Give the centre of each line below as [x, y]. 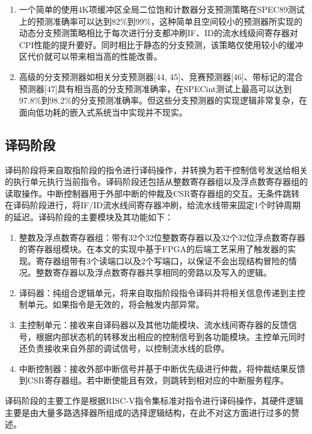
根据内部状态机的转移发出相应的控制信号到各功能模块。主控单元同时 [170, 336]
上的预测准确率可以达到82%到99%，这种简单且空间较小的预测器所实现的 [161, 21]
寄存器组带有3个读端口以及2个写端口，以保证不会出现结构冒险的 [162, 260]
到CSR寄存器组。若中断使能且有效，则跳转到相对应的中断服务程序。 [154, 380]
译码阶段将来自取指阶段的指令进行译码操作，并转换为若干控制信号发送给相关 [156, 169]
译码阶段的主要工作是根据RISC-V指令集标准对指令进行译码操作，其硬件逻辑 [154, 401]
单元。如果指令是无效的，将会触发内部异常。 [116, 304]
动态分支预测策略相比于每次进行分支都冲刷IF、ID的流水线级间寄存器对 [158, 33]
